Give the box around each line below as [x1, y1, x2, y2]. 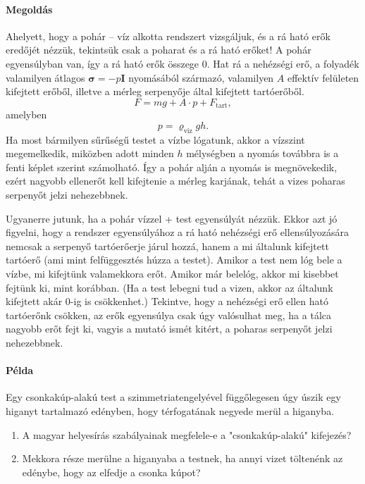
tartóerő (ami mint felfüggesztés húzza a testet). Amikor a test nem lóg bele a [6, 252, 342, 267]
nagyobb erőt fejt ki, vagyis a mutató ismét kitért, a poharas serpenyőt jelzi [6, 321, 333, 336]
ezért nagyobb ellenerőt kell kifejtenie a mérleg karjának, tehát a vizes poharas [6, 173, 345, 188]
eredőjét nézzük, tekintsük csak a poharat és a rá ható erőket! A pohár [6, 42, 311, 57]
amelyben [6, 107, 47, 122]
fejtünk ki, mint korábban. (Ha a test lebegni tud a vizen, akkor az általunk [6, 280, 333, 294]
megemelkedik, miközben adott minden [6, 146, 174, 161]
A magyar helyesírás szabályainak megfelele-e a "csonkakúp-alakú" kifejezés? [22, 427, 352, 442]
